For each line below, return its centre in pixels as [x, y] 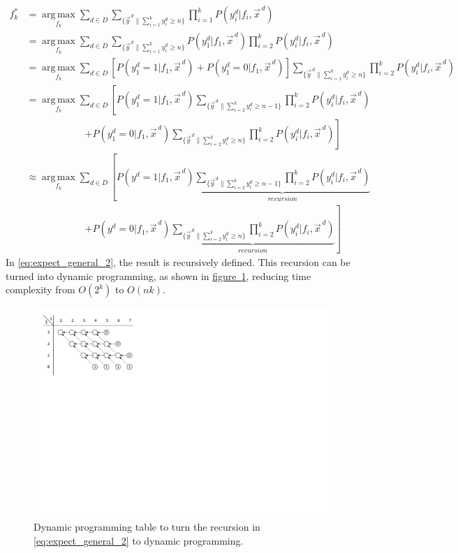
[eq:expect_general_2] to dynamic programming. [139, 541]
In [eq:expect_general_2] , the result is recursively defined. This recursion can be [178, 261]
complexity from [40, 289]
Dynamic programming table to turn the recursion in [147, 527]
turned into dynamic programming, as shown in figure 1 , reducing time [158, 275]
